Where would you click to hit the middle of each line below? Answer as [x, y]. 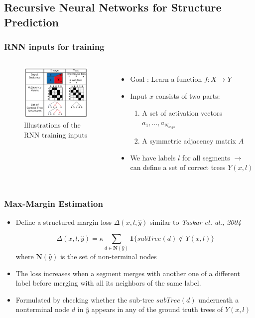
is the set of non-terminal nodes [108, 256]
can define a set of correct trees [178, 167]
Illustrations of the [52, 125]
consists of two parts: [188, 95]
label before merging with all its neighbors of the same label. [108, 283]
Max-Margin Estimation [54, 203]
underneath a [219, 299]
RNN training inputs [56, 134]
